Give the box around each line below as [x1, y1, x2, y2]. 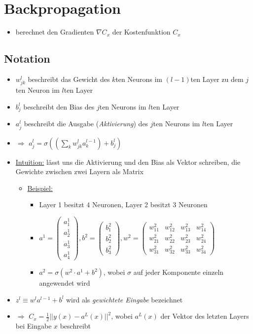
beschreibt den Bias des [23, 101, 95, 111]
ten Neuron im [15, 85, 60, 95]
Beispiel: [27, 183, 53, 193]
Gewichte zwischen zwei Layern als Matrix [15, 166, 144, 177]
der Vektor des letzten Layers [160, 311, 249, 321]
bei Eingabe [15, 321, 52, 331]
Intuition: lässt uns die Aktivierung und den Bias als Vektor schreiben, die [15, 156, 241, 167]
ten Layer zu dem [190, 74, 244, 84]
